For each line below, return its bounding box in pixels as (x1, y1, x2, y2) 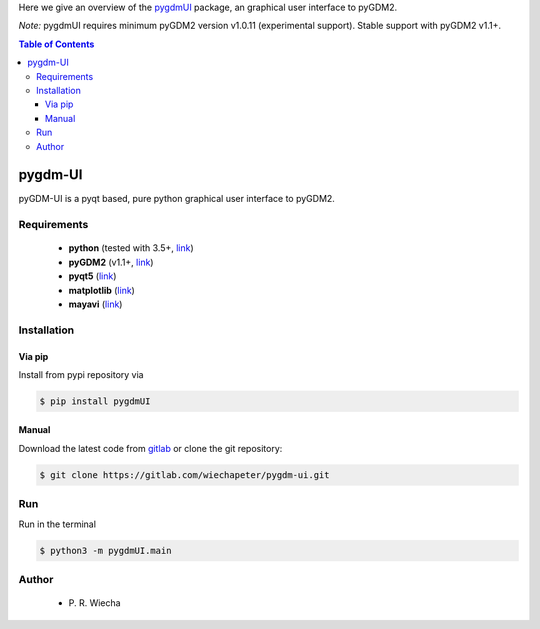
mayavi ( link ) (68, 298, 123, 310)
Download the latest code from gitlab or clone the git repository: (18, 442, 283, 454)
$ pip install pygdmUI (39, 395, 151, 407)
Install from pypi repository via (18, 368, 144, 380)
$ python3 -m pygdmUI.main (39, 545, 172, 556)
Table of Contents (18, 38, 95, 50)
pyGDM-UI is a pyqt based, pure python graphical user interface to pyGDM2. (18, 193, 335, 205)
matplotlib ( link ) (68, 284, 135, 296)
